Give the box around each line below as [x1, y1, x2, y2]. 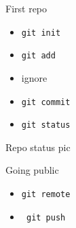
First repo [5, 1, 47, 15]
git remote [21, 190, 71, 199]
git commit [21, 97, 71, 107]
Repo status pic [5, 139, 71, 154]
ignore [21, 70, 47, 84]
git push [26, 212, 66, 223]
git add [21, 51, 56, 61]
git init [21, 27, 61, 38]
